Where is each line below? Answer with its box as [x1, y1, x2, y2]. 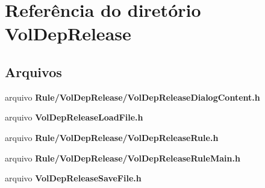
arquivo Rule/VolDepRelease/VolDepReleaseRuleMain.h [5, 151, 240, 164]
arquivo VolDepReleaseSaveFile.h [5, 172, 142, 184]
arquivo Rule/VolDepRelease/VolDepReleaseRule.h [5, 131, 219, 143]
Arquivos [5, 62, 62, 81]
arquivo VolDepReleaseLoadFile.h [5, 111, 143, 124]
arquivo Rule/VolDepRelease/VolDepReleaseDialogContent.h [5, 90, 260, 103]
